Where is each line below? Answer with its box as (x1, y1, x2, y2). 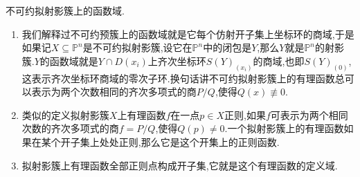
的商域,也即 (253, 53, 305, 68)
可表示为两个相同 (270, 107, 348, 122)
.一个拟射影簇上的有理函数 (224, 121, 344, 136)
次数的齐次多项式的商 (21, 121, 119, 136)
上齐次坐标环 (147, 53, 206, 68)
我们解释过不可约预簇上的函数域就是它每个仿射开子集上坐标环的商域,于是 (21, 26, 354, 41)
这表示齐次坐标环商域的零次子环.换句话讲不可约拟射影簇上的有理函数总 (21, 71, 345, 85)
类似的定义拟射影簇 (21, 107, 109, 122)
